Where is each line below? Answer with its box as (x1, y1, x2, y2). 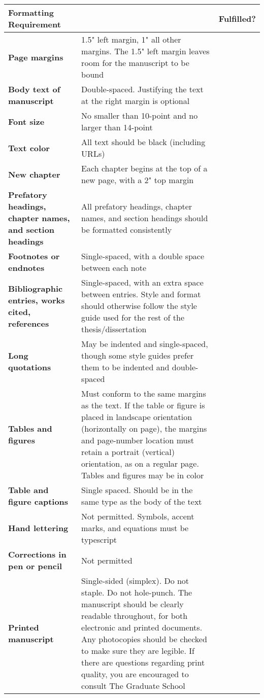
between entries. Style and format (81, 288, 201, 300)
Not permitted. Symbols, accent (81, 510, 194, 522)
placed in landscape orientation (81, 411, 192, 423)
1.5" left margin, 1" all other (81, 33, 181, 45)
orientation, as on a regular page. (81, 458, 199, 469)
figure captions (8, 496, 69, 507)
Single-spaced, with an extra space (81, 276, 204, 288)
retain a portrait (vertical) (81, 446, 175, 458)
